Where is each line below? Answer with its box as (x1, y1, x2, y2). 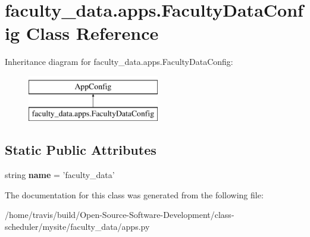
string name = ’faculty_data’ (5, 169, 115, 181)
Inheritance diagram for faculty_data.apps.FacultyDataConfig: (5, 55, 233, 68)
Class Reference (26, 21, 159, 45)
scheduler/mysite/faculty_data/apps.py (5, 220, 150, 233)
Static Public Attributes (5, 141, 156, 159)
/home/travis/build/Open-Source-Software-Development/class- (5, 208, 234, 221)
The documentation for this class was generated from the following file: (5, 188, 264, 201)
